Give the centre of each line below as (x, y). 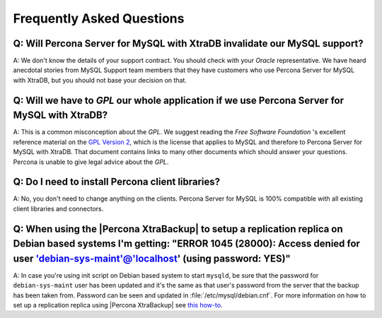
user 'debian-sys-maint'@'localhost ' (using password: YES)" (152, 258)
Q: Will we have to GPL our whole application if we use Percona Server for (179, 100)
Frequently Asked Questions (99, 18)
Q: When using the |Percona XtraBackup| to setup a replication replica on (178, 229)
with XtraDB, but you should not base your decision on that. (100, 80)
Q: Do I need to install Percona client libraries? (117, 182)
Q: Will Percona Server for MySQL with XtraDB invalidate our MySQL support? (188, 43)
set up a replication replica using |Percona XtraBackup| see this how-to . (118, 305)
